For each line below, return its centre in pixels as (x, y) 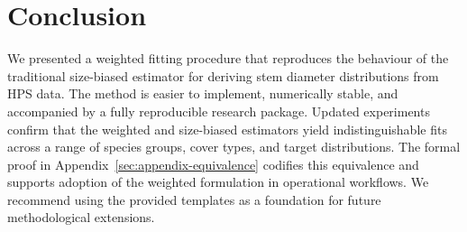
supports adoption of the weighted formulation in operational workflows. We (218, 182)
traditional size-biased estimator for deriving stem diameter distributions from (223, 75)
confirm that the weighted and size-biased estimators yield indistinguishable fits (227, 129)
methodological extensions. (81, 217)
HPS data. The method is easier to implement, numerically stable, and (203, 93)
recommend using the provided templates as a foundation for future (194, 199)
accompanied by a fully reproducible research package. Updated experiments (219, 111)
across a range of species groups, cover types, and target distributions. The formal (234, 147)
